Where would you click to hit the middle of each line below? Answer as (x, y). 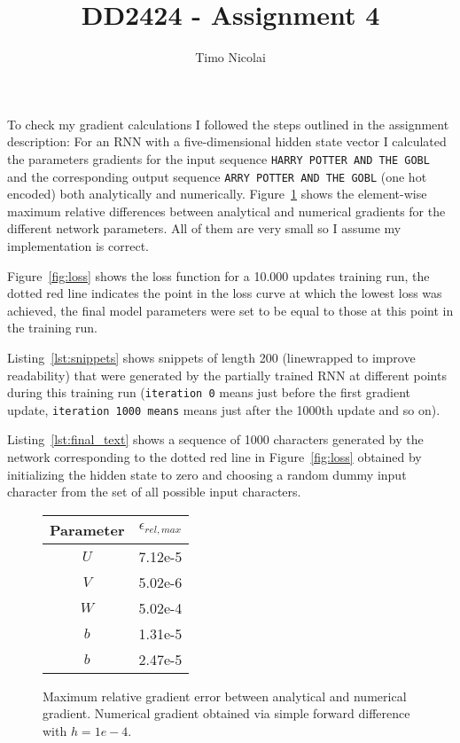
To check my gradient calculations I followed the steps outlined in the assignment (228, 124)
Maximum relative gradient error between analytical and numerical (225, 696)
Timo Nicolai (230, 57)
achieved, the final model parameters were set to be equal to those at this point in (230, 310)
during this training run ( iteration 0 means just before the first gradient (209, 392)
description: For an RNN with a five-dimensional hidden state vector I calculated (227, 141)
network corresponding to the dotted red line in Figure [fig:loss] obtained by (214, 457)
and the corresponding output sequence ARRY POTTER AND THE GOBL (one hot (217, 176)
